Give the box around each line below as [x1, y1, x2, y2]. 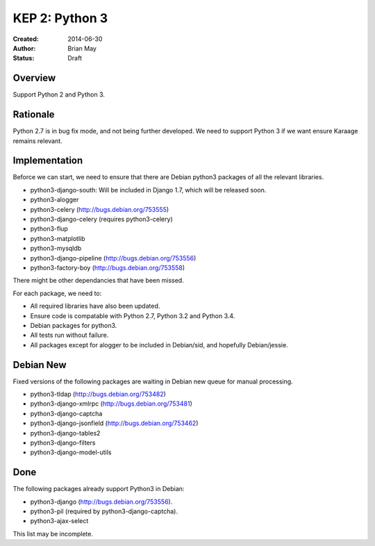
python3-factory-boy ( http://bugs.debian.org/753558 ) [30, 263, 185, 272]
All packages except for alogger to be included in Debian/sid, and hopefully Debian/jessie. [30, 340, 288, 349]
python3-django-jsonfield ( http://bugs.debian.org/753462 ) [30, 419, 199, 427]
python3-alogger [30, 195, 79, 204]
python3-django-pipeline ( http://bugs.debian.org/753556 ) [30, 254, 197, 262]
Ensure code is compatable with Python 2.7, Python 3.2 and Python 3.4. [30, 311, 235, 320]
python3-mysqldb [30, 244, 82, 253]
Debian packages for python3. [30, 321, 117, 329]
